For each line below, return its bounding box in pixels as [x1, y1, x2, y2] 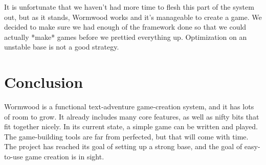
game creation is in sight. [25, 151, 104, 162]
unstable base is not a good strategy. [4, 41, 119, 52]
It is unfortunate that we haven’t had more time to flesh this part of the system [4, 2, 254, 12]
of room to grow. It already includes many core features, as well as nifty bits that [4, 111, 259, 122]
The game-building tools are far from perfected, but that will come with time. [4, 131, 249, 142]
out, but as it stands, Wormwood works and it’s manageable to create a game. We [4, 11, 262, 22]
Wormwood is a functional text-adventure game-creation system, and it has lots [4, 101, 254, 112]
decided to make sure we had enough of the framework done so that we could [4, 21, 247, 32]
